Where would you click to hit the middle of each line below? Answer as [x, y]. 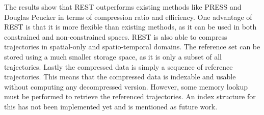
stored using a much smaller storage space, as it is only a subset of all [113, 56]
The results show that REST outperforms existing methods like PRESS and [123, 7]
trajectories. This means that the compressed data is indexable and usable [120, 77]
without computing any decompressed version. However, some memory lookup [126, 86]
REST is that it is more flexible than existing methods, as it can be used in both [130, 27]
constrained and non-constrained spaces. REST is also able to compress [116, 36]
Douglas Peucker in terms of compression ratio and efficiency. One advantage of [128, 17]
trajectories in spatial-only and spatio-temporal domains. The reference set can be [132, 47]
